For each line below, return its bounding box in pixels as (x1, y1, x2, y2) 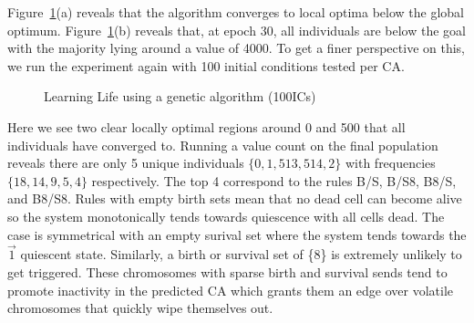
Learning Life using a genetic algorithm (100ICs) (44, 87, 316, 106)
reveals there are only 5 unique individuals (7, 153, 244, 172)
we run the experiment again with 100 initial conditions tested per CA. (7, 56, 405, 75)
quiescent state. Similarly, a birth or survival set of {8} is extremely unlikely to (20, 245, 462, 264)
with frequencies (345, 153, 436, 172)
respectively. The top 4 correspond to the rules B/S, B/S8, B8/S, (91, 171, 457, 190)
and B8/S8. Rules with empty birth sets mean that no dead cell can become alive (7, 189, 462, 208)
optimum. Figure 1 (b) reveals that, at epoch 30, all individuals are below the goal (7, 20, 466, 39)
